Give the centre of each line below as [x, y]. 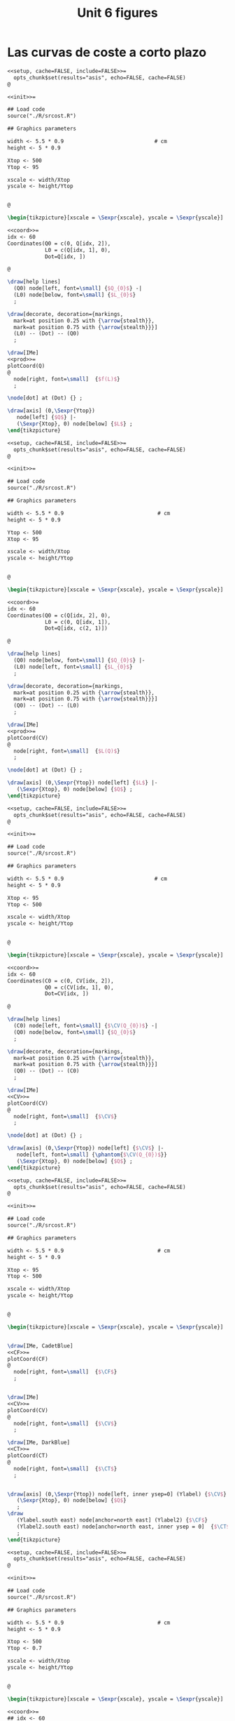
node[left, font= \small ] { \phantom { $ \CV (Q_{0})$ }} [92, 1155]
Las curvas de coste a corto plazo [107, 52]
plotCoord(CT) [28, 1456]
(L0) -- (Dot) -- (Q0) [47, 334]
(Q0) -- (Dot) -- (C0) [47, 1071]
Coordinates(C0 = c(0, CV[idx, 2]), [60, 981]
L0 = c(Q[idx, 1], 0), [78, 250]
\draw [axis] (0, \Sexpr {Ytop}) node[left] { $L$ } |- [83, 783]
